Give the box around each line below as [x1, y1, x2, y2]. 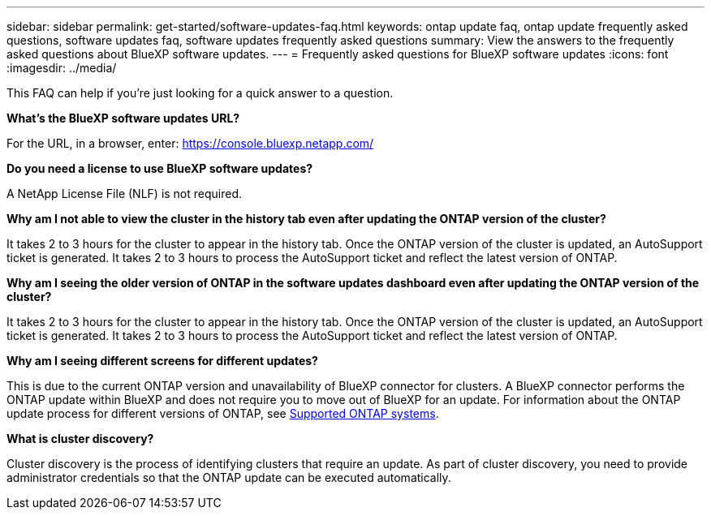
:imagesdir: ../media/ [6, 61, 117, 75]
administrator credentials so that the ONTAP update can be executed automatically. [6, 471, 451, 484]
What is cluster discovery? [6, 432, 154, 445]
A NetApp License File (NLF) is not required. [6, 187, 243, 200]
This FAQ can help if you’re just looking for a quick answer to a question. [6, 86, 394, 100]
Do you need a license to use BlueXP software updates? [6, 161, 313, 175]
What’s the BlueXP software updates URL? [6, 111, 240, 125]
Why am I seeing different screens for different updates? [6, 354, 318, 368]
